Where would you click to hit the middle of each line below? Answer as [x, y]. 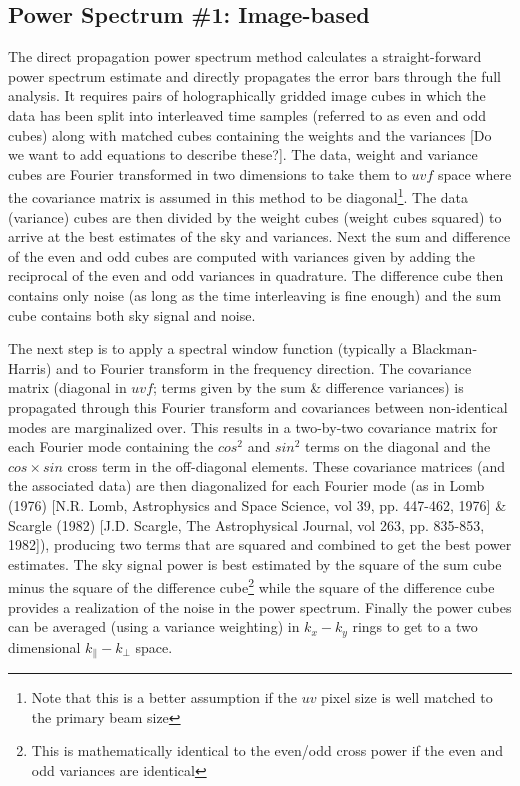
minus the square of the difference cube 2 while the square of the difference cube [251, 585]
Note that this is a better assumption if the [164, 697]
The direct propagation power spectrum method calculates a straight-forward [245, 56]
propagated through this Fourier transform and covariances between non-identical [258, 406]
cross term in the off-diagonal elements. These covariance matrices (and [286, 465]
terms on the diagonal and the [398, 446]
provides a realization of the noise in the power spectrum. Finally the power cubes [260, 606]
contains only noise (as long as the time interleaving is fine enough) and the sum [255, 294]
